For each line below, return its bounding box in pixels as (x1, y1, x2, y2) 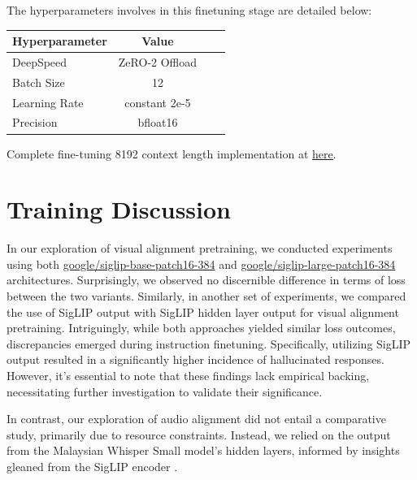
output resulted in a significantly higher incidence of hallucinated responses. (7, 351, 384, 368)
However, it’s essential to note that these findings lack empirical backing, (7, 367, 370, 384)
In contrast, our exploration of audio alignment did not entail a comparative (7, 410, 386, 427)
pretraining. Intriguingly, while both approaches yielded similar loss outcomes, (7, 319, 396, 336)
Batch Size (12, 73, 65, 90)
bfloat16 (137, 114, 178, 131)
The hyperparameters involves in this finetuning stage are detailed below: (7, 2, 372, 18)
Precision (12, 114, 58, 131)
